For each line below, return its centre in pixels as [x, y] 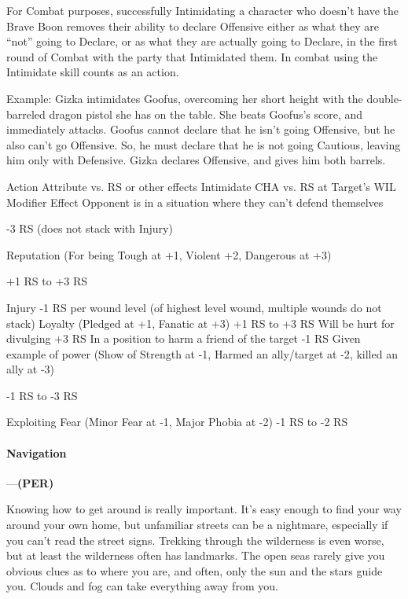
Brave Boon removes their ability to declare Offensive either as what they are [193, 26]
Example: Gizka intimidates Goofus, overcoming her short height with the [185, 98]
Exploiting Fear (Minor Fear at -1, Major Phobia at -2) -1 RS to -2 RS [177, 422]
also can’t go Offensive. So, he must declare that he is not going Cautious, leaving [204, 144]
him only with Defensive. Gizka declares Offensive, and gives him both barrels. [196, 160]
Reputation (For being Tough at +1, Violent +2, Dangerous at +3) [169, 254]
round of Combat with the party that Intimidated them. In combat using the [192, 56]
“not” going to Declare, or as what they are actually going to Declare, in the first [202, 41]
